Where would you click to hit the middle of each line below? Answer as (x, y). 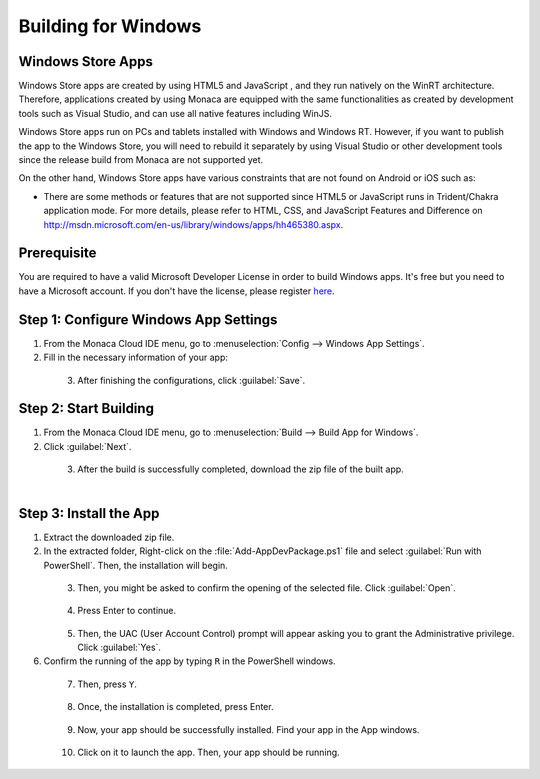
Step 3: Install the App (89, 513)
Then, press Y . (107, 684)
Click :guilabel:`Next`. (87, 446)
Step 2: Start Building (86, 408)
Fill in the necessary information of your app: (136, 357)
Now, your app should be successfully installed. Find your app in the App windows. (248, 729)
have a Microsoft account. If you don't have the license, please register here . (176, 291)
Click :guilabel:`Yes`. (119, 647)
